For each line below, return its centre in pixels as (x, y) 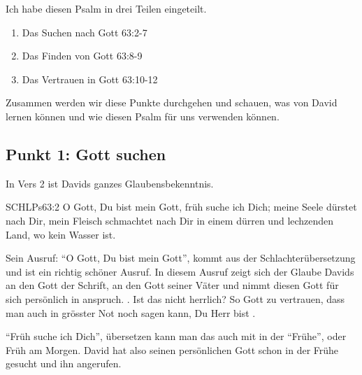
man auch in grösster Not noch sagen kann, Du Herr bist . (131, 312)
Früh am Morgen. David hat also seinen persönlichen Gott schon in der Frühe (172, 349)
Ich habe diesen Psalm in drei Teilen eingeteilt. (106, 8)
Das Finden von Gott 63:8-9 (82, 56)
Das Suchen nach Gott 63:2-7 (85, 32)
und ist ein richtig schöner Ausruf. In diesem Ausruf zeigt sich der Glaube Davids (180, 271)
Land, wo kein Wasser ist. (61, 234)
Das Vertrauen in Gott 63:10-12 (90, 79)
